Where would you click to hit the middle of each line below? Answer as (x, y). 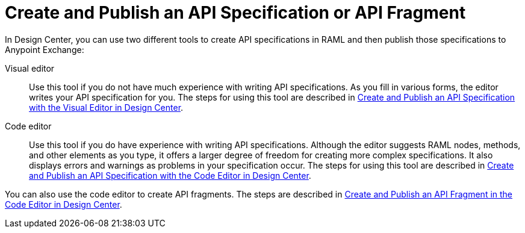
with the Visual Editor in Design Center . (106, 107)
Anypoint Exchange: (45, 49)
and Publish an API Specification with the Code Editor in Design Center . (170, 175)
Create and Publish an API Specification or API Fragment (235, 13)
